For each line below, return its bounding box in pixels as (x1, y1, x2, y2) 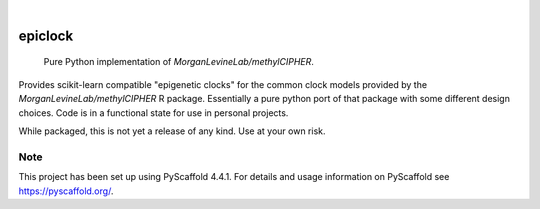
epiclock (18, 27, 74, 44)
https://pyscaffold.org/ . (18, 185, 114, 197)
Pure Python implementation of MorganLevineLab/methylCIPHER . (43, 56, 315, 68)
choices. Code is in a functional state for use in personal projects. (18, 106, 289, 119)
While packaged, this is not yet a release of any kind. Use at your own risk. (18, 125, 326, 137)
